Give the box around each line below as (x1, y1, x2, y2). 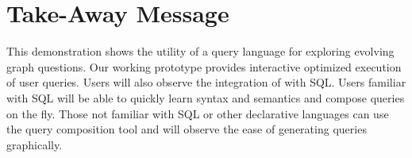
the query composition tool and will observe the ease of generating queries (6, 121, 367, 137)
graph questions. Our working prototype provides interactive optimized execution (6, 58, 402, 75)
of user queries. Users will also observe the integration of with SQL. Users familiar (6, 74, 406, 91)
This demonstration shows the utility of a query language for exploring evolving (6, 43, 395, 60)
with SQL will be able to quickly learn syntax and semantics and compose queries (6, 89, 405, 106)
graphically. (6, 136, 63, 152)
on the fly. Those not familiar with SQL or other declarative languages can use (6, 105, 389, 121)
